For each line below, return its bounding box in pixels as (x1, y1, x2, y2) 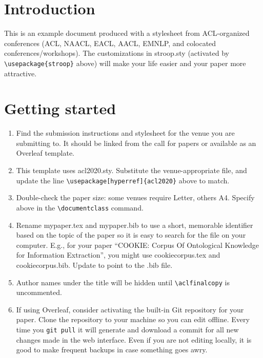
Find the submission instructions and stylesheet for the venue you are (16, 128, 235, 138)
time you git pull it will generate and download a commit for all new (16, 324, 239, 334)
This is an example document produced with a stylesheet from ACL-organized (4, 28, 250, 38)
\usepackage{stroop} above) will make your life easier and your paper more (4, 57, 246, 68)
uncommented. (16, 287, 62, 298)
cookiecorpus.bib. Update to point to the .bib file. (16, 259, 173, 270)
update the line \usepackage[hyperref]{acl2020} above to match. (16, 175, 230, 185)
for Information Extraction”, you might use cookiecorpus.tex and (16, 249, 220, 260)
